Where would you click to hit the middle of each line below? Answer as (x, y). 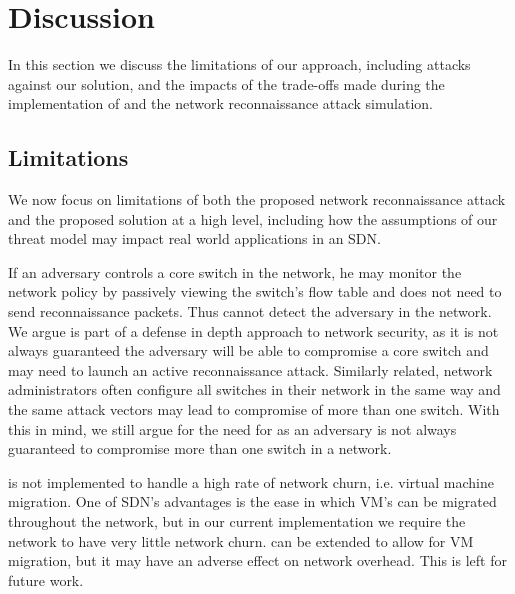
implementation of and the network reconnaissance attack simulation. (220, 103)
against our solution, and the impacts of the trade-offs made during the (226, 83)
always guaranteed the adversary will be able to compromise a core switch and (248, 350)
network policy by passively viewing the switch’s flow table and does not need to (255, 291)
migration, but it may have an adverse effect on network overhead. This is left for (257, 560)
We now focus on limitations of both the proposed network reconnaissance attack (257, 199)
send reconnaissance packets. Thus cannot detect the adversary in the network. (250, 311)
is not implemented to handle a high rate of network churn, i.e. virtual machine (251, 481)
